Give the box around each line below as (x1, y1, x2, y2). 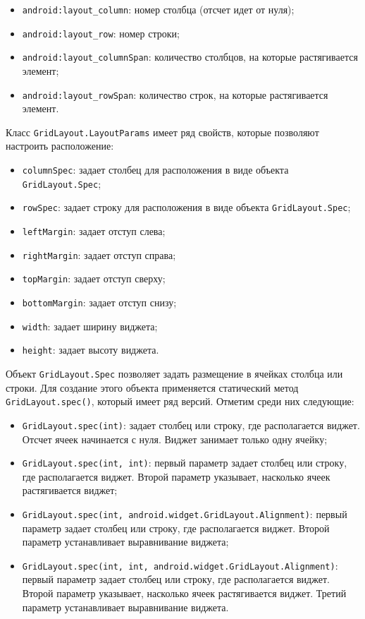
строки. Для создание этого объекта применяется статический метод (6, 380, 299, 395)
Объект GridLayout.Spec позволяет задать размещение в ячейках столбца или (6, 366, 343, 380)
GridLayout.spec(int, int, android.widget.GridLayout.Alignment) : (22, 558, 338, 572)
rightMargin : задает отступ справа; (22, 247, 176, 262)
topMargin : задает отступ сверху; (22, 271, 166, 286)
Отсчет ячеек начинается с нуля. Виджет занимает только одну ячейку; (22, 431, 328, 446)
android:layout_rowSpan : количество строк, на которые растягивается (22, 87, 328, 102)
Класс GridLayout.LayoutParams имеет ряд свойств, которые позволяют (6, 124, 319, 139)
